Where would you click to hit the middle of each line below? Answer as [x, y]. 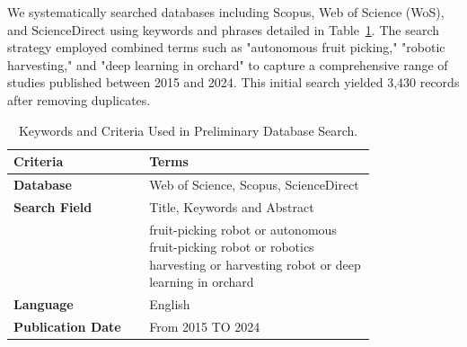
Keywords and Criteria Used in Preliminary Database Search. [188, 130]
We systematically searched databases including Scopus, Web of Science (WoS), [226, 12]
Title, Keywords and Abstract [232, 206]
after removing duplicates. [79, 99]
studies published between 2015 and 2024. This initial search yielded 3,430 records [233, 82]
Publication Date [67, 327]
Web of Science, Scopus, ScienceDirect [254, 184]
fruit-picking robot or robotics [232, 247]
